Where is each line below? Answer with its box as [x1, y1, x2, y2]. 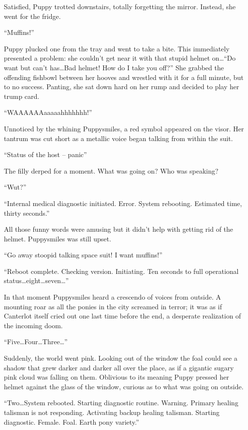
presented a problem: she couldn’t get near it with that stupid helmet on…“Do [4, 53, 236, 63]
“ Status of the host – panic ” [4, 149, 87, 159]
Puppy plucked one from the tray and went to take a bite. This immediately [4, 43, 230, 53]
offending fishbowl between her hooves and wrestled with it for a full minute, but [4, 72, 244, 82]
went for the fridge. [4, 11, 61, 21]
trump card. [4, 91, 40, 101]
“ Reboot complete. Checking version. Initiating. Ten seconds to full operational [4, 266, 239, 276]
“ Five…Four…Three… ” [4, 336, 68, 347]
